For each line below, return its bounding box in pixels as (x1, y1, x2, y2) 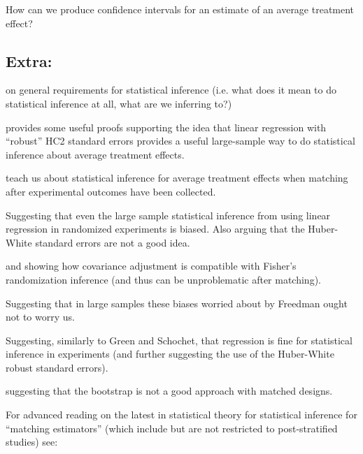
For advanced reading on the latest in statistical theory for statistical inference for (6, 407, 357, 422)
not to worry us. (6, 309, 75, 324)
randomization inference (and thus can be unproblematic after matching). (6, 272, 321, 286)
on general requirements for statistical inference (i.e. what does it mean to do (6, 82, 336, 97)
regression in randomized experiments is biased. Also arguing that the (6, 221, 305, 236)
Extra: (6, 50, 52, 71)
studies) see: (6, 434, 58, 449)
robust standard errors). (6, 360, 108, 374)
